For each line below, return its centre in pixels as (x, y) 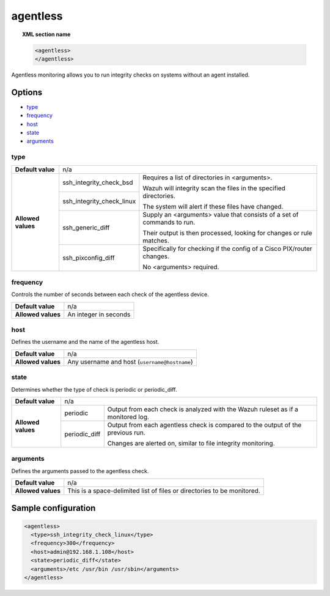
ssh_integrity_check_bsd (98, 182)
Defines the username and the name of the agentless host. (85, 342)
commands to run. (169, 222)
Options (27, 92)
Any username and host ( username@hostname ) (130, 362)
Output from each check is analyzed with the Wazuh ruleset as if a (203, 409)
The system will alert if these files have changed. (213, 206)
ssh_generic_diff (86, 228)
